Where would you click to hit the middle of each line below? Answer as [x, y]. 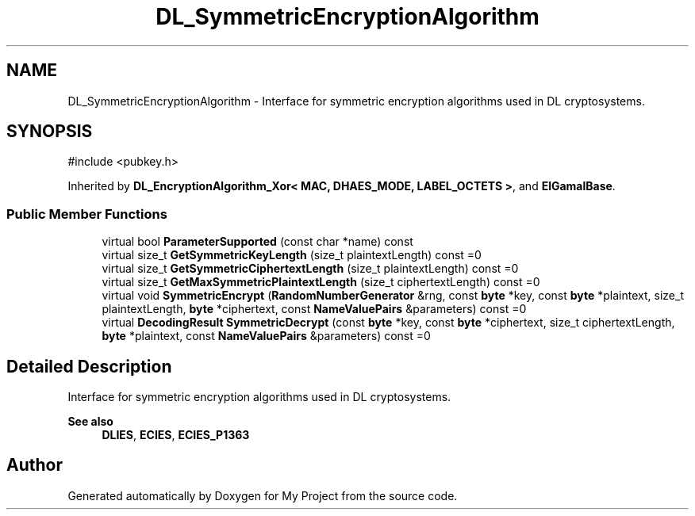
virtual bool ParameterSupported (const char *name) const [257, 242]
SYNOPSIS [50, 132]
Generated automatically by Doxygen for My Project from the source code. [263, 495]
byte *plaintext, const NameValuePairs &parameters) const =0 [266, 336]
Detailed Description [89, 366]
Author [35, 465]
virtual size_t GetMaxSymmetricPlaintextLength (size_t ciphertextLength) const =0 [321, 282]
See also [90, 422]
